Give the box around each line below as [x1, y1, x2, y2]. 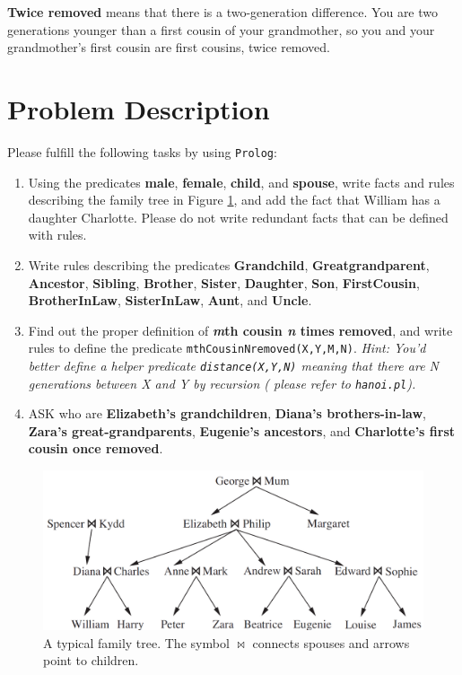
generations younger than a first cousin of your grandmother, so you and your [7, 20, 435, 39]
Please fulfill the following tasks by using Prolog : [7, 142, 277, 161]
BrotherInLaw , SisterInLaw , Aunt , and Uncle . [28, 291, 312, 310]
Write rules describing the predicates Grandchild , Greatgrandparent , [28, 255, 430, 274]
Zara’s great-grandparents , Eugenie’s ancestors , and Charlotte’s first [28, 421, 456, 440]
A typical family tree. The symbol [43, 633, 230, 652]
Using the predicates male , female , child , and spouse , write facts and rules [28, 172, 455, 191]
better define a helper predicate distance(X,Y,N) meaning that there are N [28, 355, 439, 374]
